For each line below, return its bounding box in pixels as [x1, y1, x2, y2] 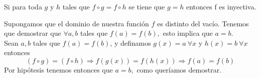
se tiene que [128, 1, 165, 11]
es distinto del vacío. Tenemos [157, 18, 249, 28]
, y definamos [110, 37, 151, 48]
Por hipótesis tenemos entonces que [4, 64, 113, 75]
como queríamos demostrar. [137, 64, 222, 75]
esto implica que [163, 28, 213, 38]
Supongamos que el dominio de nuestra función [4, 18, 149, 28]
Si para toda [4, 1, 42, 11]
